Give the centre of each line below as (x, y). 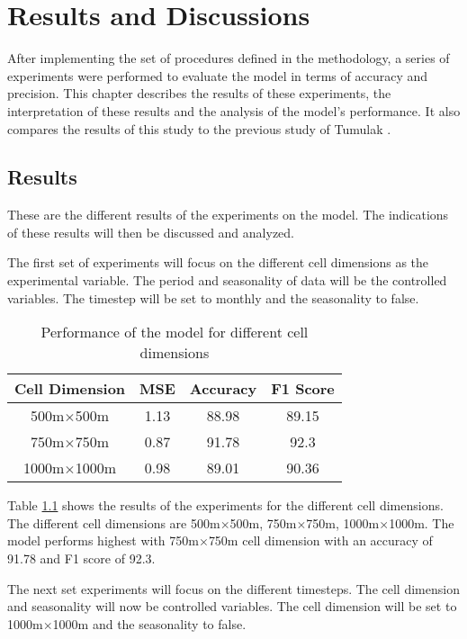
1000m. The (422, 522)
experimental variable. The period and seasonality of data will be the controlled (227, 280)
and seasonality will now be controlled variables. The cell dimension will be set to (232, 606)
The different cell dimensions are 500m (114, 522)
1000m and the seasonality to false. (149, 623)
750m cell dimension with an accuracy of (320, 540)
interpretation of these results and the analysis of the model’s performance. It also (234, 110)
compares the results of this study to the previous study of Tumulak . (199, 128)
